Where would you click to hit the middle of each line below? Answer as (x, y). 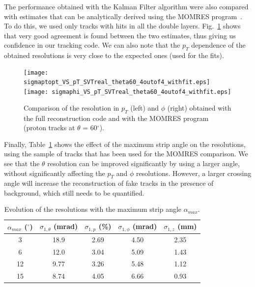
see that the (22, 163)
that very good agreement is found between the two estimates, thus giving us (120, 35)
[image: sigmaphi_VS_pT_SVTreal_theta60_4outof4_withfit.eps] (127, 92)
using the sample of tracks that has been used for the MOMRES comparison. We (126, 154)
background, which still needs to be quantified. (74, 192)
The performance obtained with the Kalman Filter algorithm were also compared (126, 6)
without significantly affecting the (55, 173)
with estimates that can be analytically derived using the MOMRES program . (123, 16)
